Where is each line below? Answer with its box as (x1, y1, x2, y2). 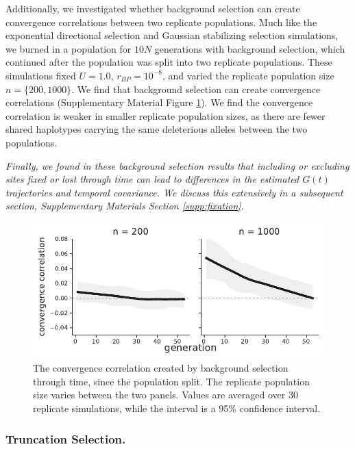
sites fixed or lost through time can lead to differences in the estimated (5, 172, 299, 186)
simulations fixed (5, 68, 76, 82)
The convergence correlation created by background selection (33, 361, 289, 375)
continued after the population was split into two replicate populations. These (5, 55, 332, 69)
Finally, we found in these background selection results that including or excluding (5, 158, 350, 172)
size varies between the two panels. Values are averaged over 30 (33, 387, 298, 402)
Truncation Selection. (5, 430, 126, 447)
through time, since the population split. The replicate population (33, 374, 310, 388)
